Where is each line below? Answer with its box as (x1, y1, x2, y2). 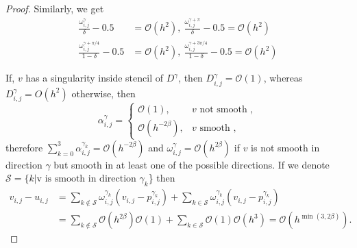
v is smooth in (36, 174, 97, 184)
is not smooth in (251, 140, 320, 154)
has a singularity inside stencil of (25, 71, 163, 85)
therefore (5, 140, 43, 154)
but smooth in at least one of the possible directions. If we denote (53, 157, 330, 171)
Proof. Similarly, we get (5, 1, 104, 15)
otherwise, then (71, 86, 136, 100)
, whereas (263, 71, 303, 85)
